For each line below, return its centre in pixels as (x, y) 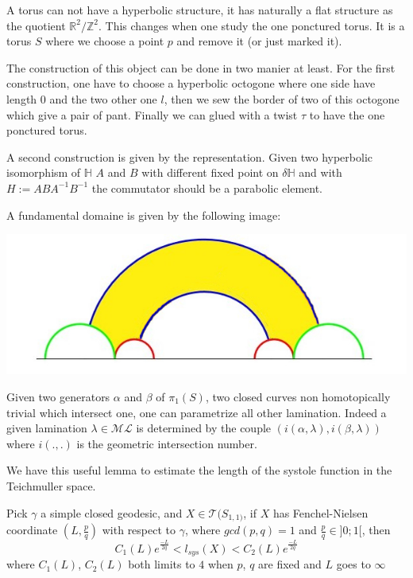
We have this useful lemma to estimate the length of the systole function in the (199, 470)
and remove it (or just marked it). (259, 41)
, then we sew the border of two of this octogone (282, 98)
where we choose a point (105, 41)
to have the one (347, 114)
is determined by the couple (204, 428)
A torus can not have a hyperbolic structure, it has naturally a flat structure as (200, 10)
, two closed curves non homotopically (298, 396)
